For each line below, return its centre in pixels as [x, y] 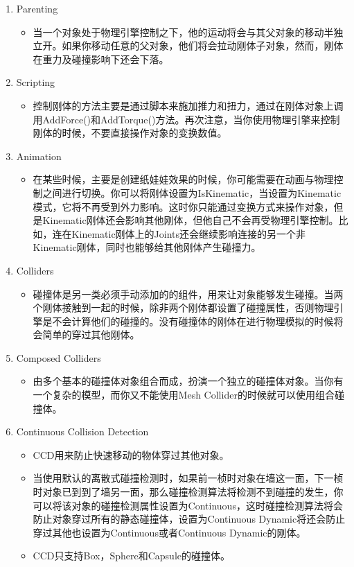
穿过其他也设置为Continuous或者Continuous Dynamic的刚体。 [169, 532]
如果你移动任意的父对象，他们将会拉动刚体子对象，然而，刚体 [203, 45]
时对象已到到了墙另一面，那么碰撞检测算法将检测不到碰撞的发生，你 [188, 492]
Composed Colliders [59, 357]
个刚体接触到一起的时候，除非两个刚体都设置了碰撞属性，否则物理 [183, 307]
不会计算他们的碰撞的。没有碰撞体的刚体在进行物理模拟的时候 [193, 321]
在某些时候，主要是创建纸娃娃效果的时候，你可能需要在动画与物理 [183, 179]
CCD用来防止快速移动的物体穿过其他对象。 [131, 454]
